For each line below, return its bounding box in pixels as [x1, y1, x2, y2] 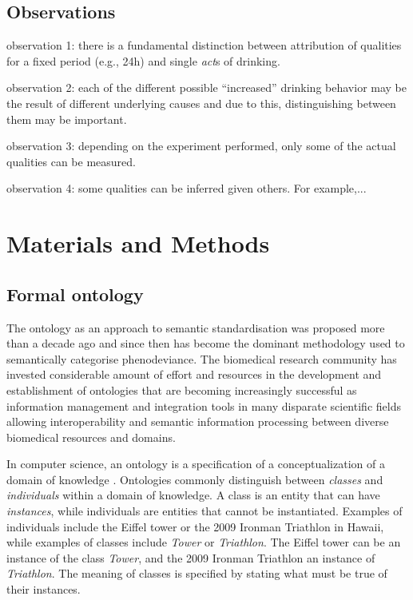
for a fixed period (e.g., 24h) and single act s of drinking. [6, 52, 280, 69]
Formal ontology [6, 281, 144, 306]
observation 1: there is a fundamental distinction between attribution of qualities [6, 37, 402, 54]
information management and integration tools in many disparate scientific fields [6, 397, 401, 414]
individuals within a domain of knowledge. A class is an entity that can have [6, 487, 380, 503]
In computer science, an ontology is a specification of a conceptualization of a [6, 455, 385, 472]
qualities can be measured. [6, 153, 136, 169]
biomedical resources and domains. [6, 428, 176, 445]
